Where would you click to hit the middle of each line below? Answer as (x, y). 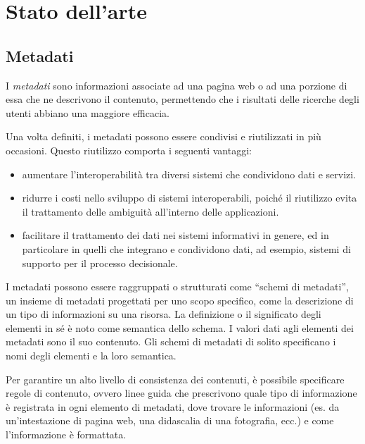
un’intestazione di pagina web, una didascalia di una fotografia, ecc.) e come (170, 420)
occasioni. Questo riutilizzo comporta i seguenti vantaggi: (129, 150)
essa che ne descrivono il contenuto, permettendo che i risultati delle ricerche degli (182, 99)
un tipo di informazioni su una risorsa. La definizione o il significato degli (164, 314)
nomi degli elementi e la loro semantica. (91, 356)
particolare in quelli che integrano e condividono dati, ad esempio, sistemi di (186, 248)
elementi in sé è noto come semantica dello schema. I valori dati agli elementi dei (180, 327)
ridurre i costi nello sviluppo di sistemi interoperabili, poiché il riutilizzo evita (190, 198)
